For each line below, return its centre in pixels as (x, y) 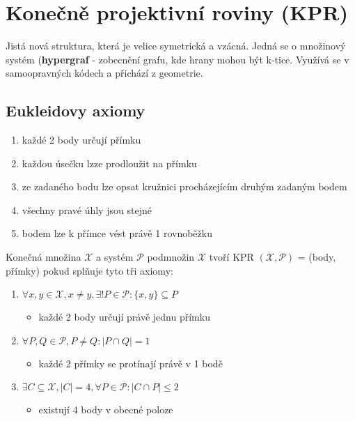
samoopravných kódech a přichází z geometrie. (104, 73)
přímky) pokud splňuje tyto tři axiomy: (89, 270)
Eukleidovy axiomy (76, 110)
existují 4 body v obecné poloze (106, 409)
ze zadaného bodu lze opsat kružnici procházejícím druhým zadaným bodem (184, 186)
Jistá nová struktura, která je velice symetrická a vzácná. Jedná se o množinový (176, 46)
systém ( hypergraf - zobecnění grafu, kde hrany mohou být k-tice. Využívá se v (177, 59)
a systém (115, 257)
